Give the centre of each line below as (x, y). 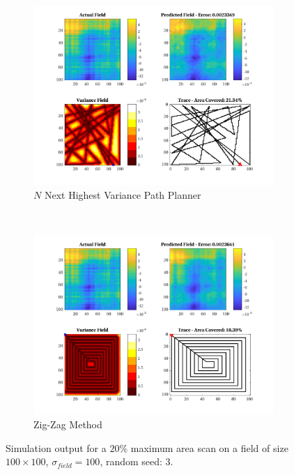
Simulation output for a (56, 447)
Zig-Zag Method (68, 424)
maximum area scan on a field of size (209, 447)
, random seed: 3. (137, 461)
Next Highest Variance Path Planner (123, 194)
